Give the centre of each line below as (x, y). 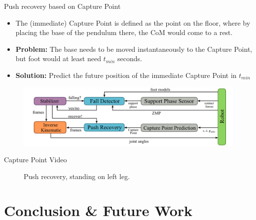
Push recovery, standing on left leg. (77, 176)
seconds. (130, 58)
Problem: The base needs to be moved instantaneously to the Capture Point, (134, 49)
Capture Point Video (36, 160)
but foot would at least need (58, 58)
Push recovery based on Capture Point (62, 6)
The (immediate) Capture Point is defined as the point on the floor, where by (133, 22)
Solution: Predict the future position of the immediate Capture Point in (126, 75)
